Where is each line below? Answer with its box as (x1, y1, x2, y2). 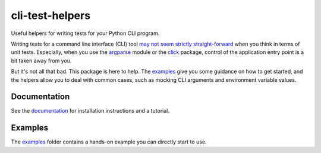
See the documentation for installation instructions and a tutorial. (11, 107, 169, 114)
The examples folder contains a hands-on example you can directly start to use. (11, 138, 207, 145)
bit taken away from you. (11, 57, 72, 64)
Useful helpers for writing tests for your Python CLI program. (11, 30, 160, 37)
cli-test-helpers (11, 9, 91, 22)
